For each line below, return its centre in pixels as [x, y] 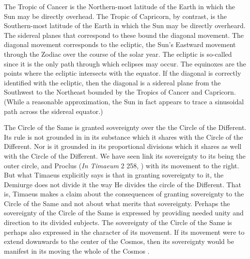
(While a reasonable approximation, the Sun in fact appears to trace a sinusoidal [124, 101]
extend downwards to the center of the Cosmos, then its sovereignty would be [119, 241]
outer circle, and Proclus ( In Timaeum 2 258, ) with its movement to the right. [122, 165]
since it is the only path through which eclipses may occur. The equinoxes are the [125, 63]
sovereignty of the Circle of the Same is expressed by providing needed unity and [124, 213]
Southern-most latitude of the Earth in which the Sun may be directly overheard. [125, 25]
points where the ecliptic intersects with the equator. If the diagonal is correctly [123, 73]
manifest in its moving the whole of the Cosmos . [77, 251]
